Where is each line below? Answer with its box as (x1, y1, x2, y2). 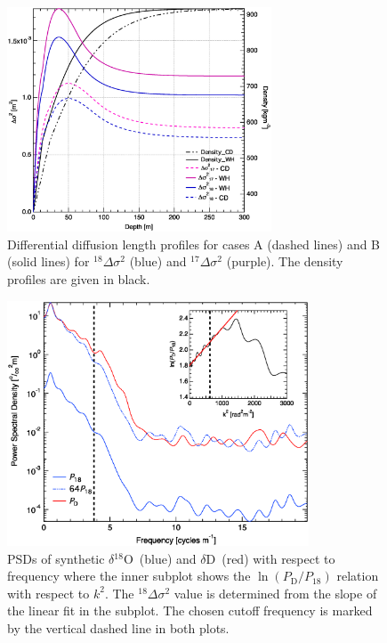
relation (336, 566, 379, 585)
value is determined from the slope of (173, 583, 377, 602)
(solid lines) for (7, 252, 90, 271)
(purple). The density (226, 252, 343, 271)
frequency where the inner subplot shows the (7, 566, 251, 585)
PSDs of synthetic (7, 549, 105, 567)
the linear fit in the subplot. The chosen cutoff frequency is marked (7, 601, 373, 620)
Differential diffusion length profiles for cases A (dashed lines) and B (7, 234, 381, 253)
